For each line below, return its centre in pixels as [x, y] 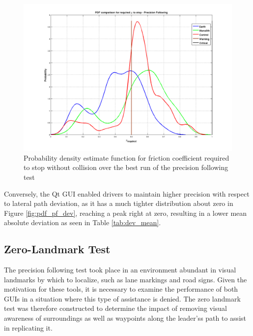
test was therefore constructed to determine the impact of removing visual [115, 308]
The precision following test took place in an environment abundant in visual [120, 270]
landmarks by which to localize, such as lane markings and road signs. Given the [126, 279]
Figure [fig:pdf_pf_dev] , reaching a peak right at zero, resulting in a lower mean [126, 213]
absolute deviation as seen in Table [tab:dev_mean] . [83, 222]
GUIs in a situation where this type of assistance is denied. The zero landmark [122, 298]
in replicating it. [28, 327]
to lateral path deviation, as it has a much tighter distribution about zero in [119, 203]
